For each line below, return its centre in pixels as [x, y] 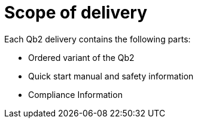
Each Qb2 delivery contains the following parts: [98, 39]
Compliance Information [75, 94]
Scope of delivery [76, 13]
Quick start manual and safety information [111, 76]
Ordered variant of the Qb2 [81, 57]
